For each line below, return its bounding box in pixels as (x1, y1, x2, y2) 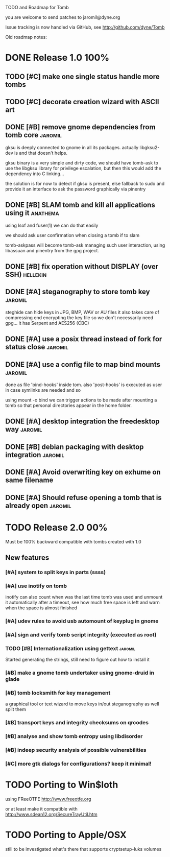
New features (5, 553, 50, 562)
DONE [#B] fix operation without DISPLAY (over (5, 262, 159, 271)
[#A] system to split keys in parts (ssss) (5, 568, 106, 576)
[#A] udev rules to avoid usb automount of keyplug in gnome (5, 617, 159, 625)
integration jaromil (5, 450, 65, 459)
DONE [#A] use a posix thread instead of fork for (5, 335, 162, 344)
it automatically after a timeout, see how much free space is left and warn (5, 600, 160, 606)
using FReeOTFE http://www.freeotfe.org (5, 796, 91, 802)
